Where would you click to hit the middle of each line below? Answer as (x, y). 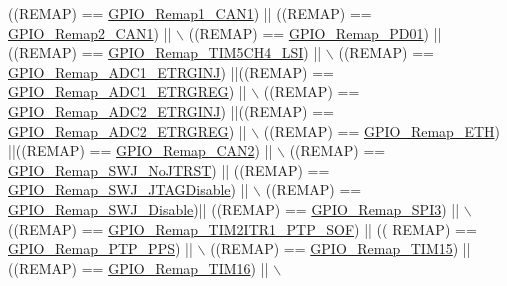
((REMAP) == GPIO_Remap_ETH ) (381, 130)
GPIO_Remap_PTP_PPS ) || (100, 248)
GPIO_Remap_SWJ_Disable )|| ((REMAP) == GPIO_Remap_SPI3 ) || (234, 208)
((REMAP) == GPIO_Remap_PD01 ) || (315, 32)
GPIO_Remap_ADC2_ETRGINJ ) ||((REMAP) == (171, 110)
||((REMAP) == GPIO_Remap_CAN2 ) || (140, 150)
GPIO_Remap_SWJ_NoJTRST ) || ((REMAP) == (169, 169)
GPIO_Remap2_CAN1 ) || (90, 32)
